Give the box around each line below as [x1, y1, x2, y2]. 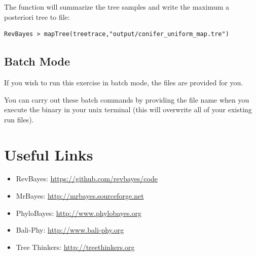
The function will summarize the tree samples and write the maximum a [4, 2, 230, 12]
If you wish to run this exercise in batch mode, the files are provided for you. [4, 77, 243, 87]
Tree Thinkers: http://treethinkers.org [16, 241, 135, 252]
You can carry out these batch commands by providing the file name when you [4, 94, 249, 105]
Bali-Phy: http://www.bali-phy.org [16, 225, 124, 235]
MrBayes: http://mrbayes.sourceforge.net [16, 190, 144, 201]
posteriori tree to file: [4, 11, 70, 22]
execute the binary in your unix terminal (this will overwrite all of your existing [4, 104, 252, 115]
